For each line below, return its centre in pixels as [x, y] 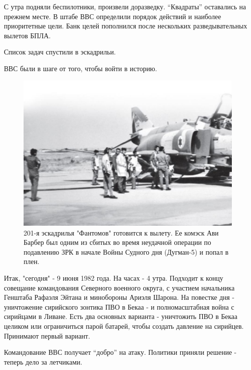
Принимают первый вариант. [47, 335]
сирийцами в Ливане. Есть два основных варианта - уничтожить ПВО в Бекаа [121, 316]
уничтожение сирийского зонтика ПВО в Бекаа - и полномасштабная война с [119, 306]
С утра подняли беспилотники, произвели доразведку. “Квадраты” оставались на [125, 6]
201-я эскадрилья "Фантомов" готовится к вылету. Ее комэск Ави [121, 232]
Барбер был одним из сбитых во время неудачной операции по [117, 242]
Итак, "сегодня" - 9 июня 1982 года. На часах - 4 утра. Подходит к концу [114, 278]
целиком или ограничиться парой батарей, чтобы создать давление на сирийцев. [124, 326]
